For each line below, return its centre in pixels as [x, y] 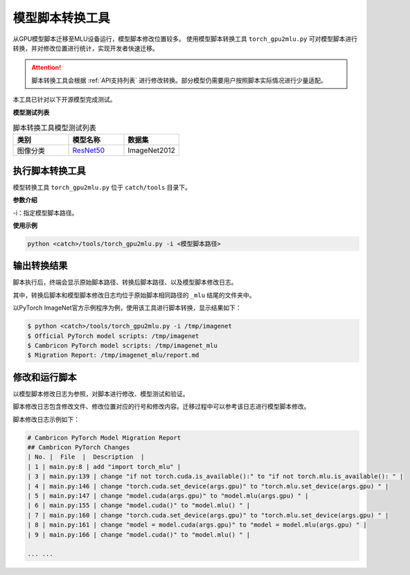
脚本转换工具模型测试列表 [55, 128]
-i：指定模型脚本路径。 [45, 213]
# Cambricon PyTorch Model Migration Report [104, 437]
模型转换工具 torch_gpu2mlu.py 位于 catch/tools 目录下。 [102, 187]
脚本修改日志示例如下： [46, 419]
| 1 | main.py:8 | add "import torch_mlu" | [104, 467]
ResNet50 [89, 150]
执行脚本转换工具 [49, 171]
